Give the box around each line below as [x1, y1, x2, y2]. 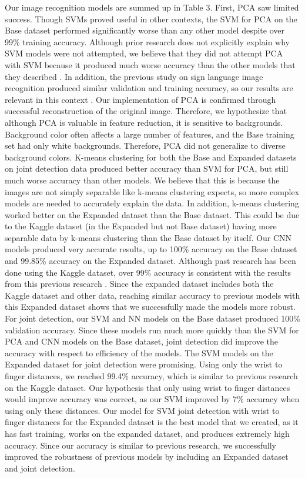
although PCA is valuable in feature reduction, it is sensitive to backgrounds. [5, 116, 283, 128]
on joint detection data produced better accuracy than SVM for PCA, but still [5, 162, 289, 175]
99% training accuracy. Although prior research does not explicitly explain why [5, 35, 290, 48]
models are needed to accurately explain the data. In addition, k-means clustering [5, 197, 299, 209]
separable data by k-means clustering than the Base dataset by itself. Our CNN [5, 231, 292, 243]
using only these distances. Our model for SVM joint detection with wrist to [5, 404, 280, 416]
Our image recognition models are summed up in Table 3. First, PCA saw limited [5, 1, 299, 13]
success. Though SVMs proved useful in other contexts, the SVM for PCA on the [5, 12, 297, 25]
